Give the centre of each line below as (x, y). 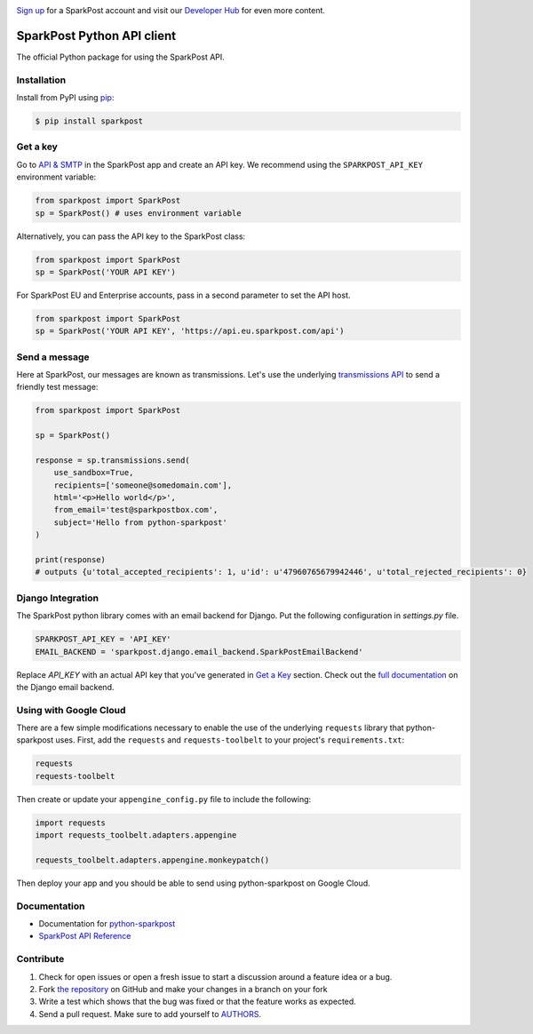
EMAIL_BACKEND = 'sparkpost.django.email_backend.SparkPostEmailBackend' (199, 652)
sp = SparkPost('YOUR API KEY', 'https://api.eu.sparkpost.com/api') (190, 331)
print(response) (71, 560)
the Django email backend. (65, 687)
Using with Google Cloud (71, 710)
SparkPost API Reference (85, 936)
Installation (41, 80)
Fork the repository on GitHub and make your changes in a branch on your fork (183, 990)
